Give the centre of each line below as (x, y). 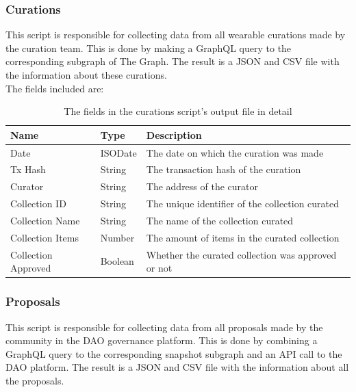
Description (174, 134)
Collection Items (45, 237)
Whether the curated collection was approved (241, 254)
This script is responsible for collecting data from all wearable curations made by (176, 35)
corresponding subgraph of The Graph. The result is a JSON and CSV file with (173, 61)
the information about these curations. (86, 75)
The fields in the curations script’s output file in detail (178, 111)
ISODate (118, 152)
